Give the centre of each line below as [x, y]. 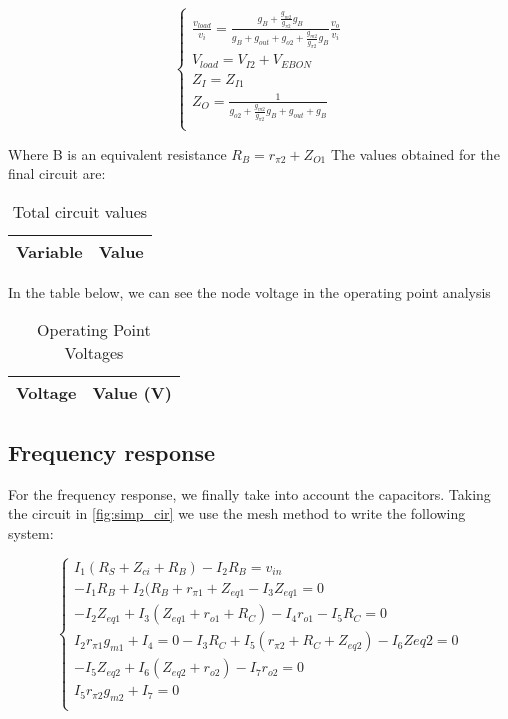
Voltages [94, 353]
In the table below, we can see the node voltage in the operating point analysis [249, 291]
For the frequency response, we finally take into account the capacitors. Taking [249, 493]
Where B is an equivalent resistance [117, 153]
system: [31, 532]
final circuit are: [57, 173]
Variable [49, 251]
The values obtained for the [415, 153]
